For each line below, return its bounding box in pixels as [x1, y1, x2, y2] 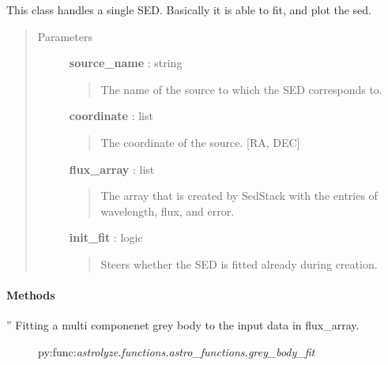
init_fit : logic [69, 229, 143, 246]
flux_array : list [69, 160, 155, 177]
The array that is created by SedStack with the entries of [100, 187, 378, 204]
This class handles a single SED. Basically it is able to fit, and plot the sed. [6, 2, 372, 17]
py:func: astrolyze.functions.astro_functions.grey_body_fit [38, 343, 315, 359]
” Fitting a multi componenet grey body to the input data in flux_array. [6, 317, 360, 333]
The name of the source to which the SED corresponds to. [100, 81, 382, 97]
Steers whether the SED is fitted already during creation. [100, 255, 378, 272]
